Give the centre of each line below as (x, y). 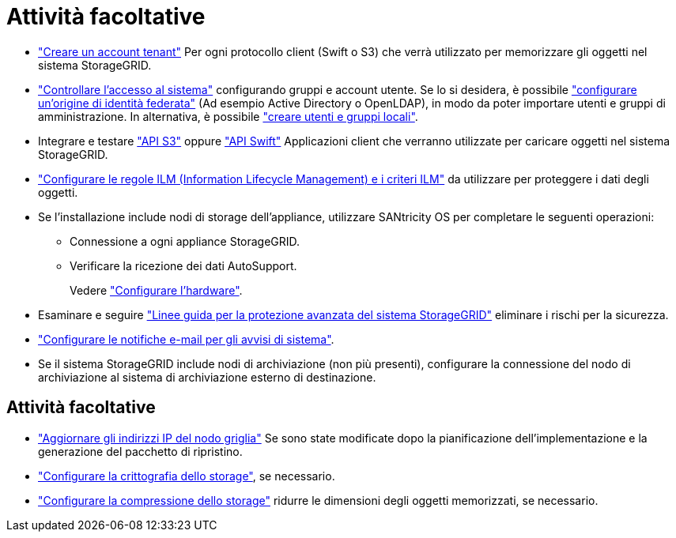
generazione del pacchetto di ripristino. (140, 451)
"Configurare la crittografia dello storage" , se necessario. (187, 476)
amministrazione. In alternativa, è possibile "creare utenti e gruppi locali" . (228, 116)
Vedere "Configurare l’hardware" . (156, 290)
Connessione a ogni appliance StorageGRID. (185, 241)
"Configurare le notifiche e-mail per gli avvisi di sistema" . (186, 339)
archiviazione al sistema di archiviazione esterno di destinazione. (207, 377)
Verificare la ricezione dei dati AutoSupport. (183, 265)
